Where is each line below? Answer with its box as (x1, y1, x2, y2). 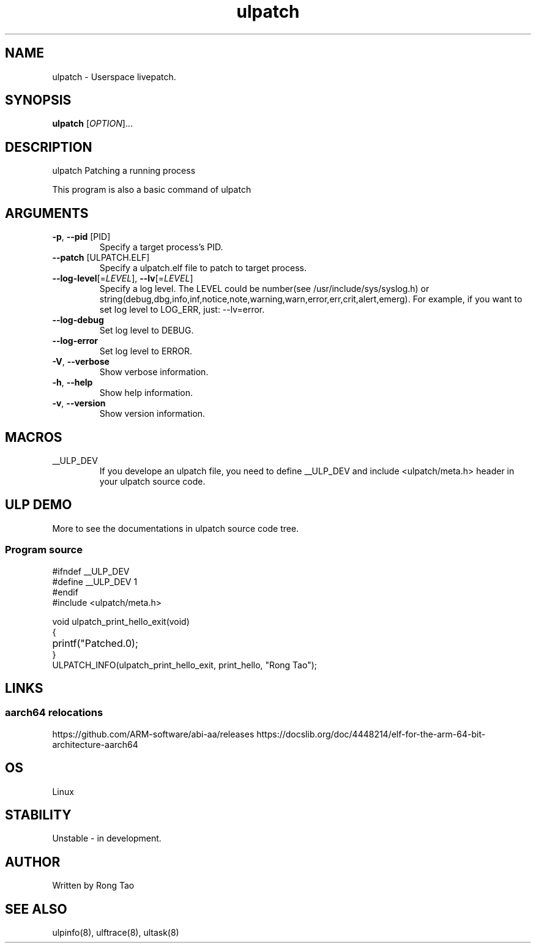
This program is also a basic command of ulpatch (52, 184, 251, 195)
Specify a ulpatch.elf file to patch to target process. (99, 263, 307, 274)
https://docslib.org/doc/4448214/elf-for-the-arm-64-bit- (256, 728, 486, 739)
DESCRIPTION (5, 139, 92, 155)
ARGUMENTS (5, 205, 89, 221)
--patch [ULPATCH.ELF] (52, 252, 150, 263)
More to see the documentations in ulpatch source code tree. (52, 523, 299, 534)
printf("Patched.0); (52, 636, 138, 649)
